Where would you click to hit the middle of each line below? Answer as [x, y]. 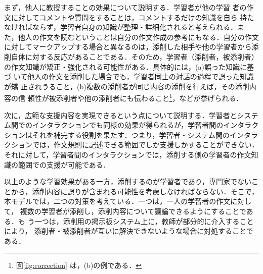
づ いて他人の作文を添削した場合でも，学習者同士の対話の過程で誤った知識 [129, 76]
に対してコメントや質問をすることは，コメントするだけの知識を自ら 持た [133, 17]
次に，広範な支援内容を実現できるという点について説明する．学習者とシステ [131, 115]
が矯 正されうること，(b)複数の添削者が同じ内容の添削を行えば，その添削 [127, 86]
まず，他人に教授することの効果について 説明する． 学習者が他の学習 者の [125, 7]
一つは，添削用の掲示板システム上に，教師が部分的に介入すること [144, 221]
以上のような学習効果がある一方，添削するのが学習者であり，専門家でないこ [131, 181]
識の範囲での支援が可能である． [57, 164]
